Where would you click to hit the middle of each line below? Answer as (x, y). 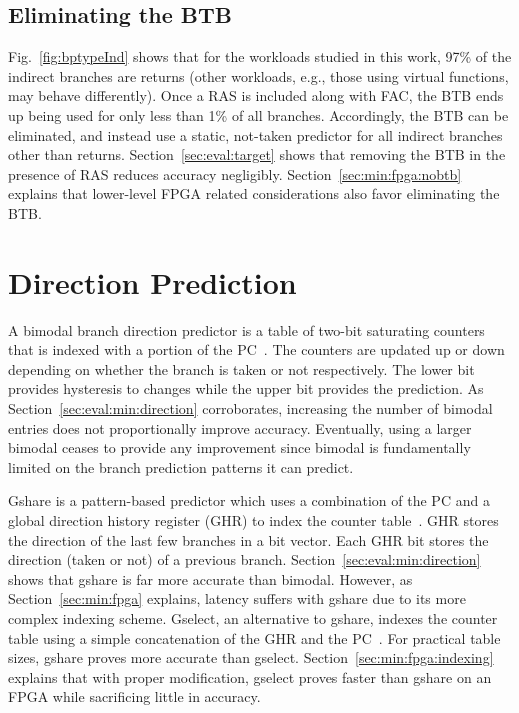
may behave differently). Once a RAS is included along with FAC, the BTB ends (256, 95)
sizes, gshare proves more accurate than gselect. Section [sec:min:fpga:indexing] (251, 657)
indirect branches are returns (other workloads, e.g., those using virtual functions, (258, 75)
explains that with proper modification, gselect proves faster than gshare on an (250, 676)
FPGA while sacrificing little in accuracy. (134, 696)
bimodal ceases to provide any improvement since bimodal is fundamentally (239, 447)
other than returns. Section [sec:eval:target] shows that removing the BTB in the (257, 154)
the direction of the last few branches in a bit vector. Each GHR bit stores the (248, 539)
